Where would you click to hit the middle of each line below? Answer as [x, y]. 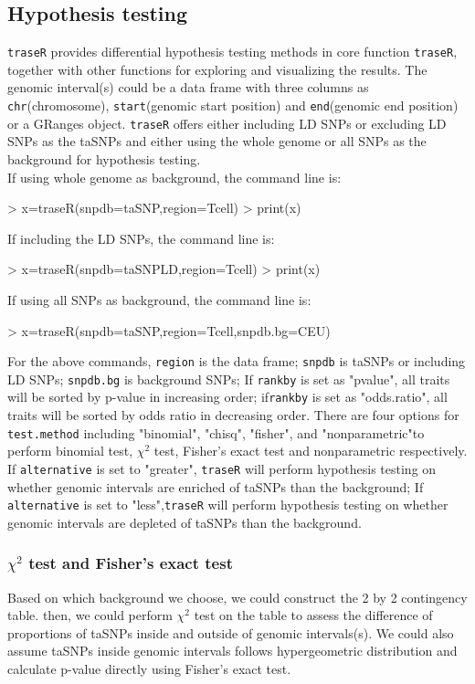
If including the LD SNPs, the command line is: [141, 238]
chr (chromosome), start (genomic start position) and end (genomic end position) [233, 105]
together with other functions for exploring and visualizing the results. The [217, 69]
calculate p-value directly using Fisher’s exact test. [149, 669]
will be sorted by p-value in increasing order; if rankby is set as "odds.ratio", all [227, 397]
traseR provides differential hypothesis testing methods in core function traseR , [232, 52]
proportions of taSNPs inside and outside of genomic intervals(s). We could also [231, 632]
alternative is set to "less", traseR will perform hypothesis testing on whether [228, 505]
